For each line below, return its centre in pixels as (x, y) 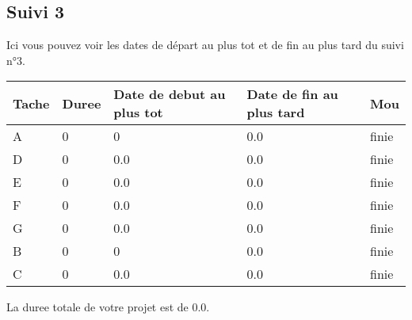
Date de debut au (170, 94)
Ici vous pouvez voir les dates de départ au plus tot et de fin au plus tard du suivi (205, 45)
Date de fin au (292, 94)
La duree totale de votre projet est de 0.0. (108, 307)
